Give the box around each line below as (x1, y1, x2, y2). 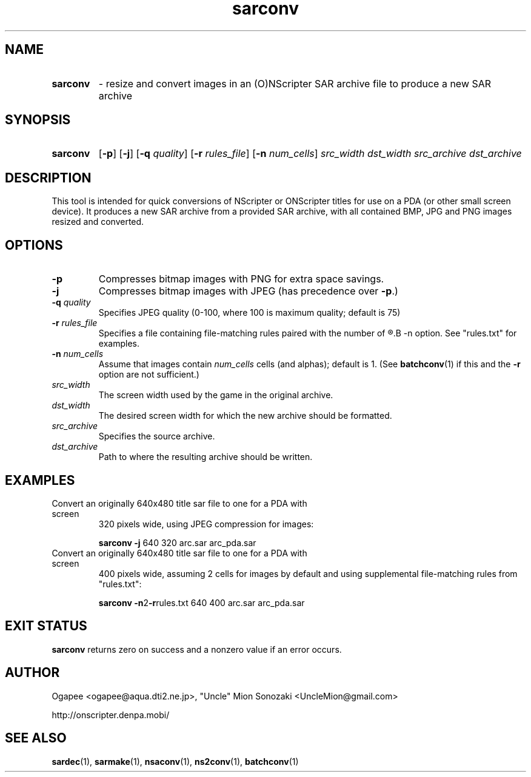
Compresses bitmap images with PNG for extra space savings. (98, 273, 384, 285)
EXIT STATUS (5, 618, 87, 634)
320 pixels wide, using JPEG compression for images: (98, 518, 314, 529)
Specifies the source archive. (98, 431, 215, 442)
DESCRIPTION (5, 170, 92, 185)
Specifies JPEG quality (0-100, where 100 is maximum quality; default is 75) (98, 307, 401, 318)
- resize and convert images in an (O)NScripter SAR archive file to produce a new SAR (98, 77, 492, 90)
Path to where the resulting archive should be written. (98, 452, 313, 462)
